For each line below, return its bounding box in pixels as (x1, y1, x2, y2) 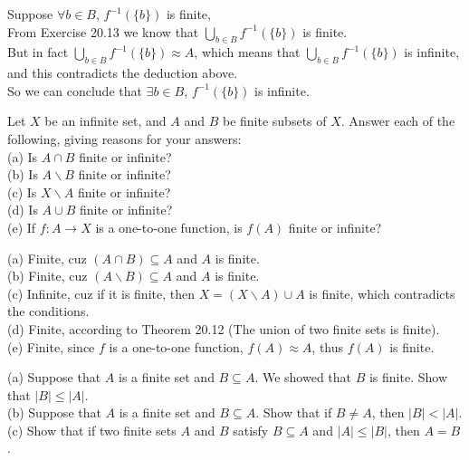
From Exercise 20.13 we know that (7, 22, 199, 41)
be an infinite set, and (44, 111, 167, 130)
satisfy (233, 420, 269, 439)
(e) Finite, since (7, 337, 95, 356)
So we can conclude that (7, 81, 142, 100)
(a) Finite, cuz (7, 248, 87, 267)
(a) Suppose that (7, 368, 101, 387)
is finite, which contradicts (309, 283, 455, 302)
